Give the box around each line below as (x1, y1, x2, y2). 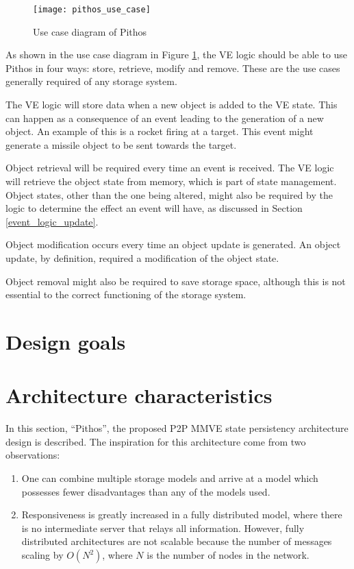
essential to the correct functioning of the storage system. (5, 287, 246, 302)
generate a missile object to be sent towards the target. (5, 137, 237, 152)
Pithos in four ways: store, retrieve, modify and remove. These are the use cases (5, 60, 340, 75)
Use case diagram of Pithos (33, 24, 147, 38)
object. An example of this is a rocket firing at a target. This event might (5, 124, 314, 138)
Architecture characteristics (5, 381, 273, 409)
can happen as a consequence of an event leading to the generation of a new (5, 110, 324, 125)
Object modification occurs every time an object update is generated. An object (5, 237, 341, 252)
